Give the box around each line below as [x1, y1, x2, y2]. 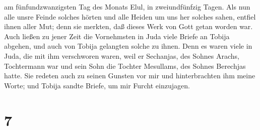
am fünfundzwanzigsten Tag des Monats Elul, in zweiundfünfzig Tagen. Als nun [4, 2, 250, 12]
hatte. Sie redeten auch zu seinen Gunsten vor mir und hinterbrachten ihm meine [4, 70, 255, 81]
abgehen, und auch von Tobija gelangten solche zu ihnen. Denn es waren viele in [4, 41, 252, 51]
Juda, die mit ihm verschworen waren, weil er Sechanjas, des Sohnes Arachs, [4, 50, 240, 61]
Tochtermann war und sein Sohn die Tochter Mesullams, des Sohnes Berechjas [4, 60, 246, 71]
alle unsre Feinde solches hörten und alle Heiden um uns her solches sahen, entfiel [4, 11, 256, 22]
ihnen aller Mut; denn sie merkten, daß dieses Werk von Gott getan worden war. [4, 21, 253, 32]
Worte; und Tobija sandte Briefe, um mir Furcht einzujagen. [4, 80, 190, 90]
